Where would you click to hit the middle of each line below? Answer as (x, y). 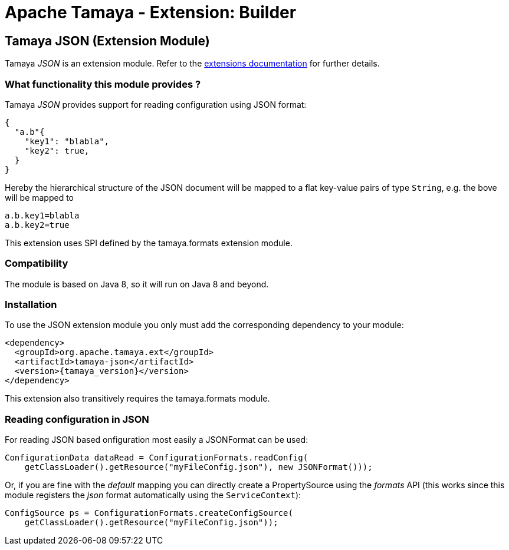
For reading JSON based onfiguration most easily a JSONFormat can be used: (157, 440)
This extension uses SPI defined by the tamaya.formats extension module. (149, 243)
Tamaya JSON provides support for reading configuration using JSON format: (156, 104)
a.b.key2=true (37, 225)
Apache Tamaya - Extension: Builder (151, 12)
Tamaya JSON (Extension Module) (107, 41)
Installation (31, 305)
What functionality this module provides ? (103, 84)
